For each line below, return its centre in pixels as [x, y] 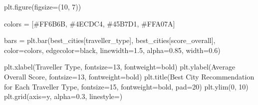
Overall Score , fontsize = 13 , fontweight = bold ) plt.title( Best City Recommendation [129, 76]
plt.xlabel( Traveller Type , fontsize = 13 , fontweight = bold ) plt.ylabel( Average [120, 67]
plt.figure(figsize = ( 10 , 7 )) [43, 6]
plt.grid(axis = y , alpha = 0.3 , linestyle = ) [63, 96]
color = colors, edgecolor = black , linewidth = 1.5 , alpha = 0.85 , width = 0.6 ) [112, 50]
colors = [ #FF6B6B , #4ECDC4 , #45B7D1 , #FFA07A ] [90, 23]
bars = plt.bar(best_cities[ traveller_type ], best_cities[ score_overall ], [110, 40]
